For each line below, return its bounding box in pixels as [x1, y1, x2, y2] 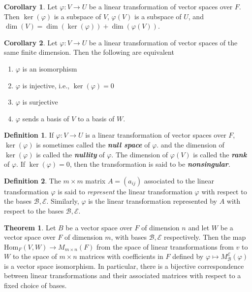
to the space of [12, 251, 57, 261]
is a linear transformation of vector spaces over [85, 130, 226, 140]
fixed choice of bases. [4, 280, 67, 291]
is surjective [22, 97, 58, 107]
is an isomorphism [22, 63, 77, 73]
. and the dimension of [157, 139, 224, 149]
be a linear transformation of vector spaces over [89, 1, 233, 11]
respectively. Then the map [164, 232, 246, 242]
